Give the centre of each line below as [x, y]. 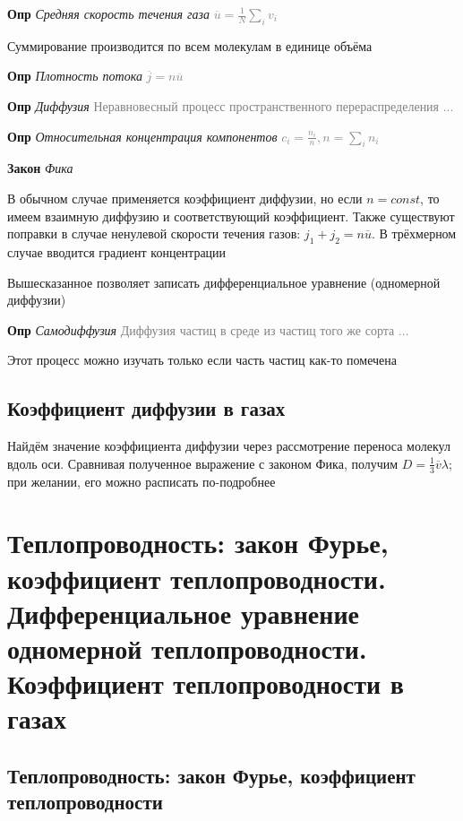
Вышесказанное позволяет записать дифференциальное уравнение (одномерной [224, 282]
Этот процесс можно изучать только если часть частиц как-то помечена [202, 360]
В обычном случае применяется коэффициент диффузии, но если [185, 198]
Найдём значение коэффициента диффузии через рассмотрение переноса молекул [229, 446]
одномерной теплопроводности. [187, 648]
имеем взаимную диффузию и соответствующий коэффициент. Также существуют [231, 216]
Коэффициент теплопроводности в [206, 683]
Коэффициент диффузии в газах [146, 408]
